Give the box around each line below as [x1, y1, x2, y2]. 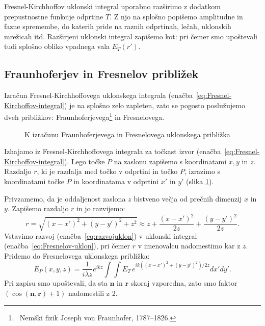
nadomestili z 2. [68, 287, 118, 298]
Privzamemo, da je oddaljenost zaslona [4, 193, 126, 204]
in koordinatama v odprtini [73, 175, 159, 186]
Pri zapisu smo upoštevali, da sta [4, 277, 108, 288]
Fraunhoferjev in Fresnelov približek [4, 66, 199, 82]
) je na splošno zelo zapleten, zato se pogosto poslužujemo [64, 99, 245, 110]
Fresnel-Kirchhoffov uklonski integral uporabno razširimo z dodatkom [4, 1, 221, 11]
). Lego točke [64, 156, 105, 166]
